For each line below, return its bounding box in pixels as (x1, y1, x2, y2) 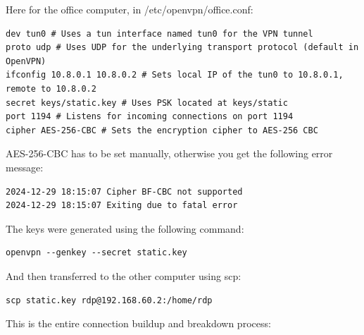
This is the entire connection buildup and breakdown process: (6, 316, 271, 331)
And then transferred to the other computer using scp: (6, 268, 241, 283)
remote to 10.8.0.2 (6, 83, 96, 94)
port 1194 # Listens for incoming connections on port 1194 (6, 111, 294, 122)
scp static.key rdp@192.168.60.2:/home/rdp (6, 295, 213, 305)
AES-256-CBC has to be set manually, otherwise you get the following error (6, 146, 333, 161)
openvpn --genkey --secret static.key (6, 248, 187, 258)
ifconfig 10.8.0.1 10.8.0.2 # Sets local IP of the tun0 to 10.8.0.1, (6, 70, 344, 80)
